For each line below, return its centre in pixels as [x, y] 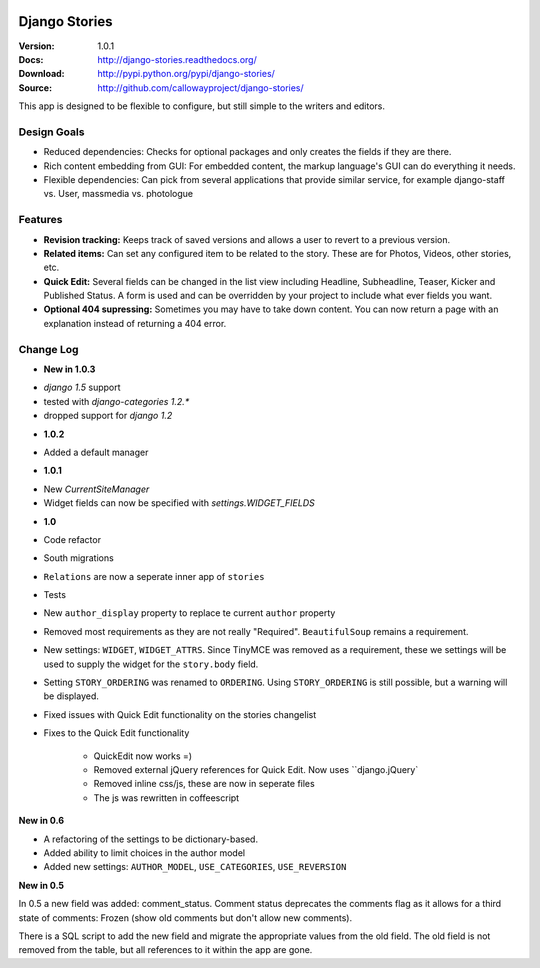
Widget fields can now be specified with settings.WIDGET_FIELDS [179, 503]
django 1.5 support [82, 387]
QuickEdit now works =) [143, 756]
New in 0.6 [41, 821]
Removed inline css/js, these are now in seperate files [204, 784]
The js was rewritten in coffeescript [166, 797]
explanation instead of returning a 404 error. [135, 323]
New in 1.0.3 [69, 369]
